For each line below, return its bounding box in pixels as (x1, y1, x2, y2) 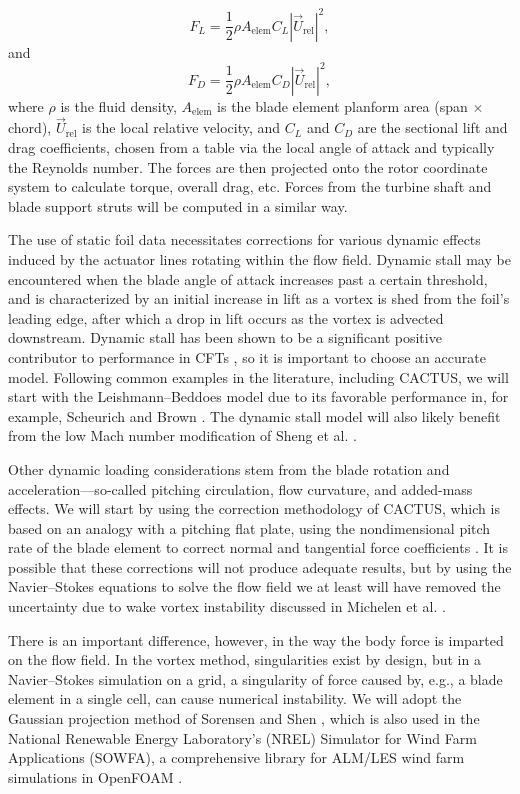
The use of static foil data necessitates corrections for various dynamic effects (8, 229, 481, 250)
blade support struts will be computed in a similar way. (8, 195, 348, 216)
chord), (8, 117, 52, 138)
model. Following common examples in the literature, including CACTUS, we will (8, 366, 509, 387)
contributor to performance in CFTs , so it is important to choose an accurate (8, 346, 486, 367)
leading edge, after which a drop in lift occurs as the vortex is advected (8, 307, 444, 328)
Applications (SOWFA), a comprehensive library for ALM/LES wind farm (8, 747, 465, 768)
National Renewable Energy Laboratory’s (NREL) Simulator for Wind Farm (8, 727, 477, 748)
